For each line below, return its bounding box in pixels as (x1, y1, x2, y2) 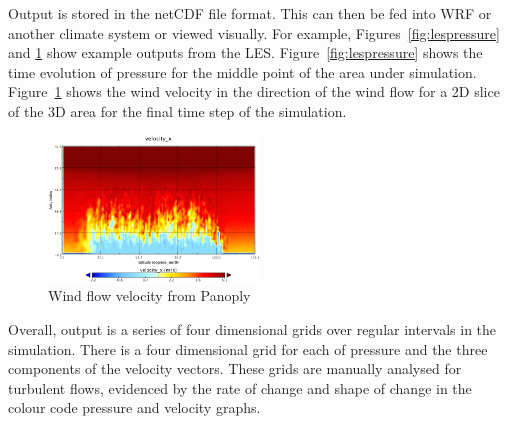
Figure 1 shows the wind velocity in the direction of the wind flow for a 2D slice (8, 81, 500, 102)
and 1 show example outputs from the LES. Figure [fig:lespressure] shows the (8, 42, 483, 63)
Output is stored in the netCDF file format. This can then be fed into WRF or (8, 3, 492, 23)
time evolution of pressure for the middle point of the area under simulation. (8, 61, 477, 82)
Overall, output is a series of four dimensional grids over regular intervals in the (8, 318, 497, 339)
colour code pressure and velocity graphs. (8, 397, 261, 418)
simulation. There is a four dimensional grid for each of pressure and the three (8, 338, 488, 359)
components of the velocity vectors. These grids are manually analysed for (8, 358, 462, 379)
